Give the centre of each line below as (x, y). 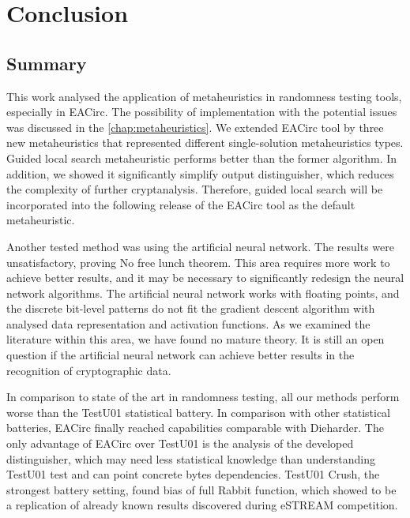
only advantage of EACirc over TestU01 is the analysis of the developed (180, 443)
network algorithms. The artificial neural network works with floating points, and (203, 293)
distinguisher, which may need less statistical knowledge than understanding (191, 458)
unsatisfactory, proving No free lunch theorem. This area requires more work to (198, 262)
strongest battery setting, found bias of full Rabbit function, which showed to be (201, 489)
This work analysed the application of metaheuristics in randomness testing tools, (204, 96)
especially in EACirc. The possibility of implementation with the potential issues (202, 112)
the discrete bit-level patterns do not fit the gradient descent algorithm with (191, 308)
